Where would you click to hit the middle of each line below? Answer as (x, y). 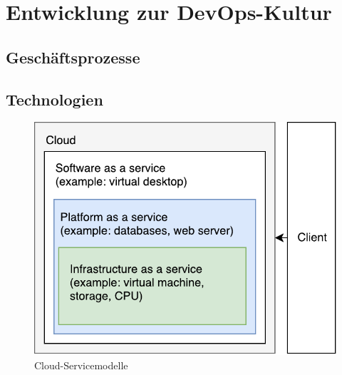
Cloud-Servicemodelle (81, 365)
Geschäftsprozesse (73, 57)
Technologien (55, 99)
